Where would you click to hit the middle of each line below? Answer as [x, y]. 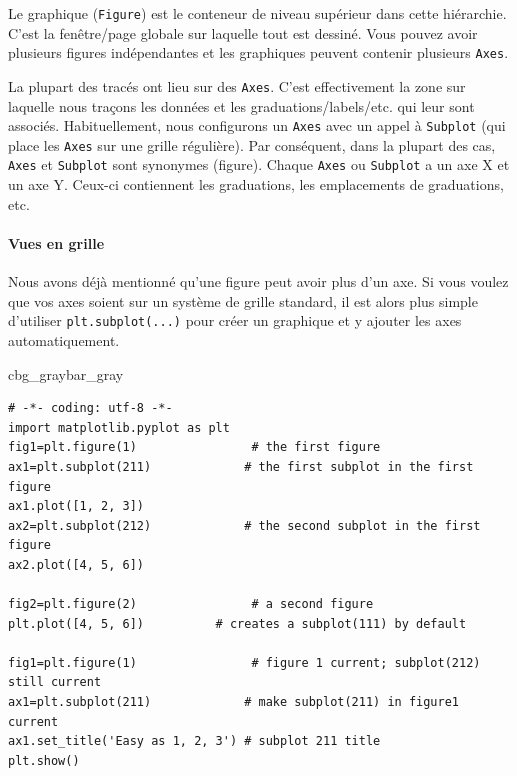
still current [55, 682]
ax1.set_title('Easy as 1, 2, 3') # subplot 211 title [194, 741]
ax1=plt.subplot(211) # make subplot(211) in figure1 [234, 702]
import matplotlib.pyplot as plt [119, 427]
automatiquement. [64, 339]
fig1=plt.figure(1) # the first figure [194, 447]
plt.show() [44, 760]
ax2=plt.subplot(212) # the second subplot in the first [244, 525]
